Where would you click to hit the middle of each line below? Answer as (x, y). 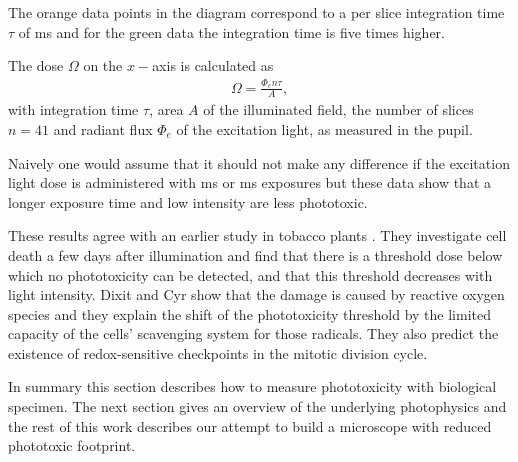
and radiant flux (103, 128)
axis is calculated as (213, 65)
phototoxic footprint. (72, 445)
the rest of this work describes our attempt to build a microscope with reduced (250, 425)
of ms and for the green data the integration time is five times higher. (231, 31)
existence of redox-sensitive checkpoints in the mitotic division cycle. (218, 352)
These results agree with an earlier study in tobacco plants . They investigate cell (257, 235)
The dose (36, 65)
